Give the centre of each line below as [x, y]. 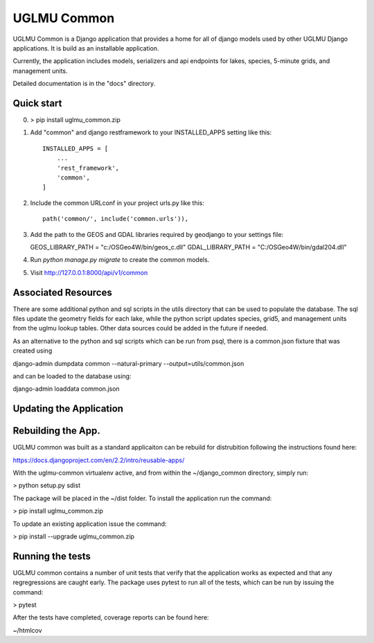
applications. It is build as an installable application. [86, 48]
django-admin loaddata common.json [66, 389]
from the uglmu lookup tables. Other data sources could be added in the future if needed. [140, 328]
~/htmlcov [27, 630]
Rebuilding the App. [56, 431]
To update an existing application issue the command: [90, 524]
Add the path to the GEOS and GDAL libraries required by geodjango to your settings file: [157, 234]
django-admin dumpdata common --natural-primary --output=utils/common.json [128, 363]
